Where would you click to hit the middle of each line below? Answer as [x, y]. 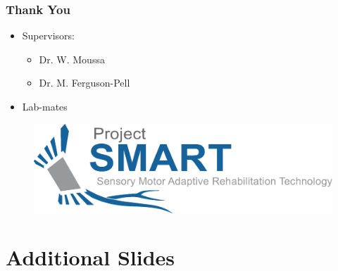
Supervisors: [48, 36]
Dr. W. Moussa [72, 59]
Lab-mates [45, 106]
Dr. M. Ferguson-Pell [84, 83]
